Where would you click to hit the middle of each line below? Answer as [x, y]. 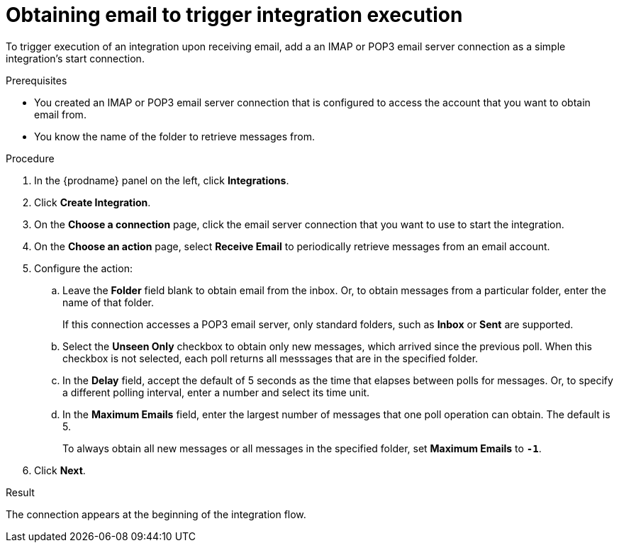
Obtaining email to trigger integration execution [234, 15]
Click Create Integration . [93, 202]
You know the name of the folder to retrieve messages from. [174, 136]
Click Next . [60, 470]
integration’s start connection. [75, 58]
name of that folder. [108, 302]
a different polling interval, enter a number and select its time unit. [216, 392]
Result [20, 492]
